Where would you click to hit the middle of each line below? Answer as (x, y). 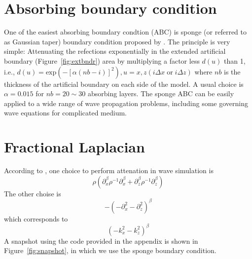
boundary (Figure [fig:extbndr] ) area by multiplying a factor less (102, 60)
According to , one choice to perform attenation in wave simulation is (109, 170)
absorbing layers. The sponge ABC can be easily (161, 93)
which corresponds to (36, 218)
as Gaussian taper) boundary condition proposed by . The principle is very (117, 41)
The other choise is (33, 193)
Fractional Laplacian (74, 147)
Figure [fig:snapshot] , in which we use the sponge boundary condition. (110, 250)
